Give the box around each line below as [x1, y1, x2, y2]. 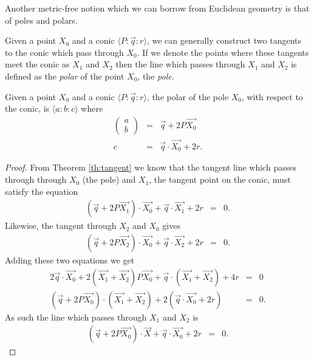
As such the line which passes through [5, 310, 147, 323]
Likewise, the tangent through [5, 219, 117, 232]
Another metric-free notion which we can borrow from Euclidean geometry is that [5, 2, 310, 14]
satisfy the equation [5, 185, 78, 197]
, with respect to [242, 90, 303, 103]
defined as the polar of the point [5, 69, 125, 82]
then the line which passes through [115, 58, 245, 70]
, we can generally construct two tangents [146, 34, 302, 47]
